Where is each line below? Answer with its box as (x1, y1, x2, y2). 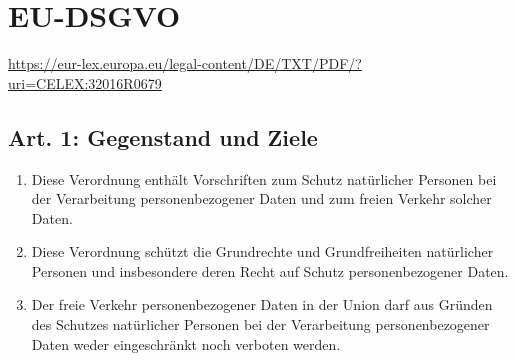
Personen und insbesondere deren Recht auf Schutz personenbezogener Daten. (31, 260, 509, 281)
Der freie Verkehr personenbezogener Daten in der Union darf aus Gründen (31, 294, 493, 315)
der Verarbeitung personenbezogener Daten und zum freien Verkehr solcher (31, 188, 492, 209)
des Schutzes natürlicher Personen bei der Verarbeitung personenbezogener (31, 314, 490, 335)
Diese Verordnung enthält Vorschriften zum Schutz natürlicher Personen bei (31, 168, 497, 189)
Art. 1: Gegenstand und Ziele (8, 121, 318, 152)
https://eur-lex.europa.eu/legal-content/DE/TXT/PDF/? (8, 53, 362, 74)
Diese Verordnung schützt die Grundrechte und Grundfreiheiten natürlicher (31, 241, 494, 262)
